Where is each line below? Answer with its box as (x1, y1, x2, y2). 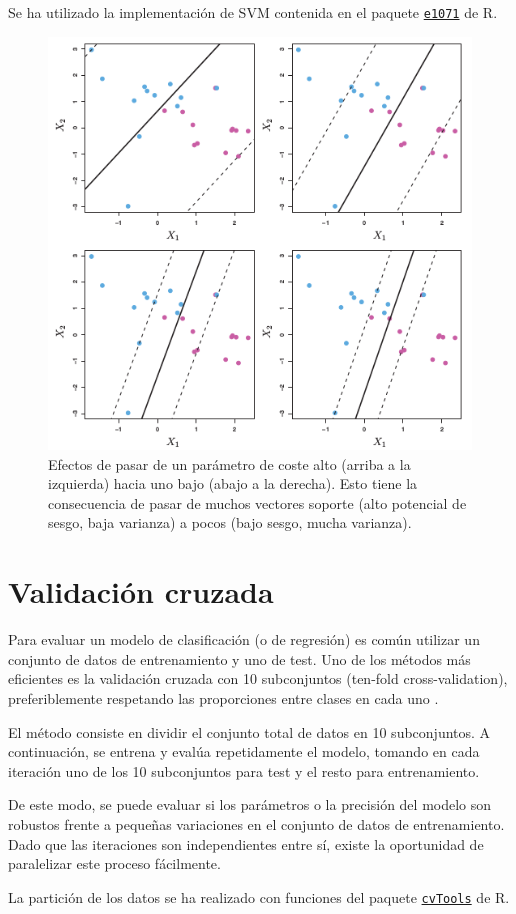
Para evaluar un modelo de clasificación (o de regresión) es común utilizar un (8, 629, 480, 650)
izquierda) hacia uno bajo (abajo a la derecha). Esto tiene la (48, 473, 418, 494)
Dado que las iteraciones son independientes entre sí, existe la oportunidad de (8, 833, 484, 854)
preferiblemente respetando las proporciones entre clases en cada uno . (8, 687, 439, 708)
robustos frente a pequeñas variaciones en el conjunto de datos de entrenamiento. (8, 813, 505, 834)
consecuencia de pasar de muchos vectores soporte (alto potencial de (48, 492, 467, 513)
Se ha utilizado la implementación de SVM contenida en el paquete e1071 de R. (8, 2, 498, 22)
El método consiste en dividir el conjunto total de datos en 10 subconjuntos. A (8, 721, 491, 742)
